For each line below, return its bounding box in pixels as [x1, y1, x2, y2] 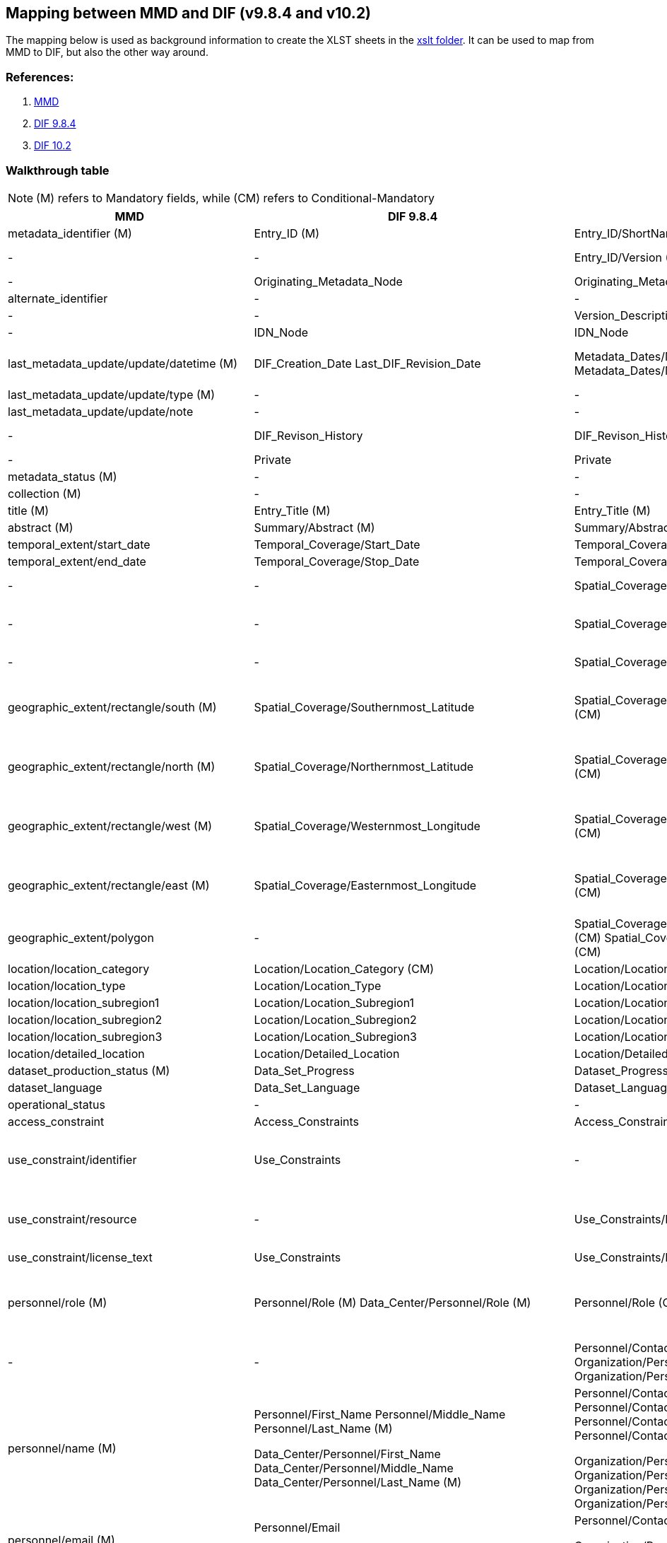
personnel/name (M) [8, 1440, 117, 1455]
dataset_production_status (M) [8, 1063, 170, 1078]
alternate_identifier [8, 291, 108, 305]
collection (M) [8, 486, 81, 501]
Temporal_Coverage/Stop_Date [254, 554, 420, 569]
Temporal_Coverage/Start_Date [254, 537, 420, 552]
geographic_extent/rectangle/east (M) [8, 878, 210, 892]
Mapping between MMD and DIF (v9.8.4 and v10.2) [6, 4, 372, 22]
